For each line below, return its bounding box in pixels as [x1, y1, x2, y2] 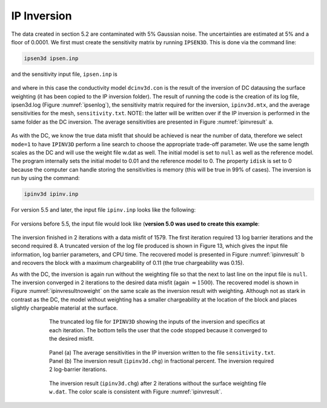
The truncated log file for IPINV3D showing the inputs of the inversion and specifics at [49, 318, 266, 326]
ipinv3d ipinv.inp [24, 191, 79, 198]
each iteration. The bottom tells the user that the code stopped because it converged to [49, 326, 268, 333]
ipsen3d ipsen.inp [24, 55, 79, 62]
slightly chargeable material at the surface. [11, 304, 118, 312]
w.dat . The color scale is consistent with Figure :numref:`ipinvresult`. [49, 388, 222, 395]
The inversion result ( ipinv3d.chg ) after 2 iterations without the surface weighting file [49, 380, 266, 387]
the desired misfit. [49, 335, 94, 343]
